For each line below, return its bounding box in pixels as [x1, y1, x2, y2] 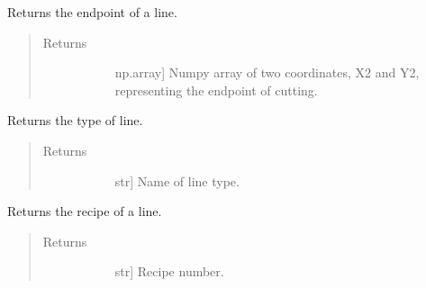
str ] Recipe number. [114, 262, 224, 281]
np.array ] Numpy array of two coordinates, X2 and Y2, [114, 63, 420, 82]
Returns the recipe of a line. [7, 202, 162, 220]
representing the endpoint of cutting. [114, 80, 318, 99]
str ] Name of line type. [114, 171, 240, 190]
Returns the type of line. [7, 111, 143, 130]
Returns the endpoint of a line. [7, 3, 177, 21]
